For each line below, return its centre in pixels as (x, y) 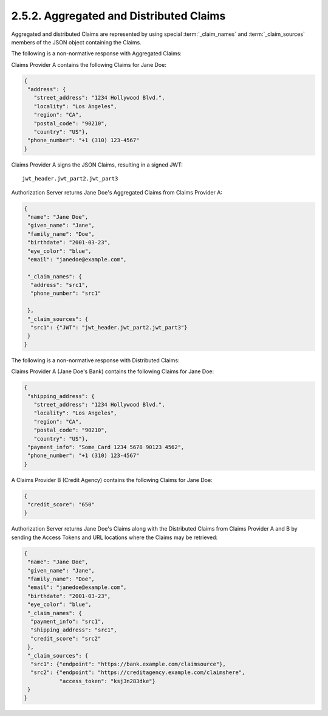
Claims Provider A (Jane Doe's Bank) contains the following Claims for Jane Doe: (113, 371)
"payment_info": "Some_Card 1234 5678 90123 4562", (106, 447)
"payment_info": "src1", (67, 621)
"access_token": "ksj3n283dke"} (108, 681)
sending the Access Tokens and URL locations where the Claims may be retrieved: (114, 537)
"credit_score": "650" (61, 505)
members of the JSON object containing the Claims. (77, 42)
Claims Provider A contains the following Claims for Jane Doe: (89, 64)
